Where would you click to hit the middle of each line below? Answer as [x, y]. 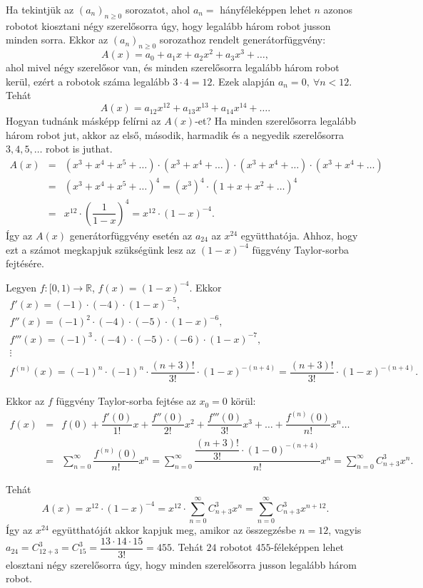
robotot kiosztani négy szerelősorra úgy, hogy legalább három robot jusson [168, 25]
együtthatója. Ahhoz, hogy [299, 235]
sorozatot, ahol [158, 9]
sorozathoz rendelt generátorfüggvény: [243, 40]
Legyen [21, 287]
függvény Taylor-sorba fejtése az [126, 401]
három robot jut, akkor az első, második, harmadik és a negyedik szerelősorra [175, 134]
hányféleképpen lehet [265, 9]
